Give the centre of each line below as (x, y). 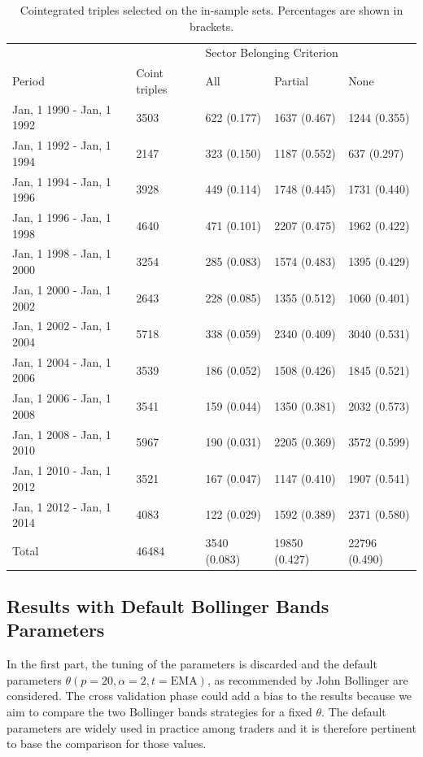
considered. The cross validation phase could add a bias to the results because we (209, 696)
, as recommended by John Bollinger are (307, 679)
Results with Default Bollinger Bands (168, 606)
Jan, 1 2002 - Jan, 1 (62, 326)
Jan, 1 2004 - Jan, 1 (62, 361)
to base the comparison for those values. (107, 744)
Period (28, 81)
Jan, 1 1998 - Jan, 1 (62, 253)
